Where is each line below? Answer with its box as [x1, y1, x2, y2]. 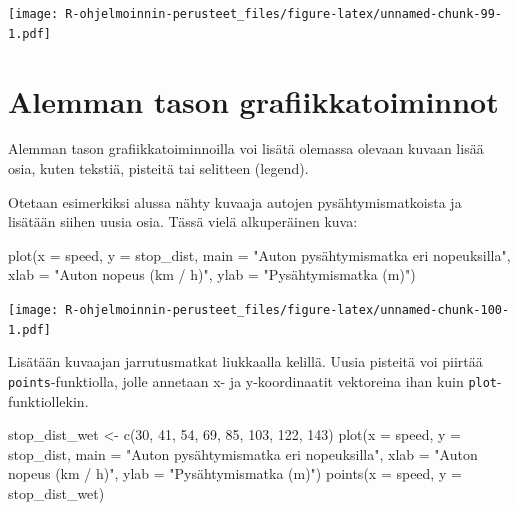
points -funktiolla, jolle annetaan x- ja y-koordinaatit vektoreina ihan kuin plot [8, 370, 498, 391]
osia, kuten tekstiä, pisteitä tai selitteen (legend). [8, 158, 309, 179]
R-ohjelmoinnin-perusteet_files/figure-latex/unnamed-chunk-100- [65, 303, 510, 317]
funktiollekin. [8, 390, 89, 411]
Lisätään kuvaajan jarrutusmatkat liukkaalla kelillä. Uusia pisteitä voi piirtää [8, 351, 483, 372]
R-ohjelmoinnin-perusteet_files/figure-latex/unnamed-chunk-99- [65, 7, 502, 21]
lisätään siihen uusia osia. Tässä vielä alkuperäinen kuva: [8, 211, 358, 232]
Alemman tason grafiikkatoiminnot [8, 80, 499, 121]
